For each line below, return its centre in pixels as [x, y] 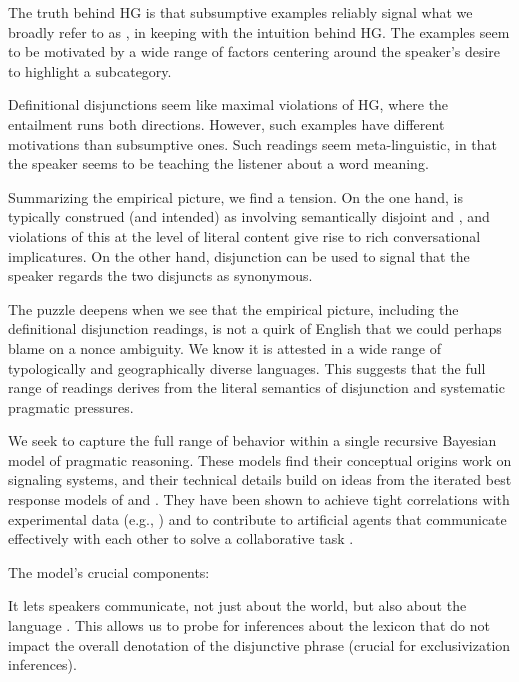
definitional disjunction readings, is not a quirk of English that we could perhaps [255, 328]
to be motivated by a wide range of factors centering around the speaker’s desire [254, 51]
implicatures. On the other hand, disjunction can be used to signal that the [239, 255]
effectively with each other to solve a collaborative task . [181, 538]
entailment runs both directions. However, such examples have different [226, 123]
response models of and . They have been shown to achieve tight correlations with [259, 499]
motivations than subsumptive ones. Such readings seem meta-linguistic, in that [253, 143]
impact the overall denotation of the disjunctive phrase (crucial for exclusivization [259, 644]
